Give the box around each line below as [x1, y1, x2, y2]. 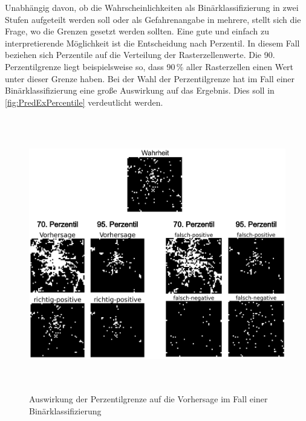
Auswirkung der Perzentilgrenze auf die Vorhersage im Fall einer [29, 393, 268, 405]
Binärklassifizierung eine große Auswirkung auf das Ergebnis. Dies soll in [5, 84, 275, 97]
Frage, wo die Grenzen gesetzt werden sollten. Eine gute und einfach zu [5, 25, 270, 37]
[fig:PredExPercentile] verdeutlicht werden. [5, 95, 163, 108]
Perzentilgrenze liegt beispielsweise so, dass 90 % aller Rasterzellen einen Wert [5, 60, 294, 72]
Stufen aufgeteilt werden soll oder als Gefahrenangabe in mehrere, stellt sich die [5, 13, 301, 25]
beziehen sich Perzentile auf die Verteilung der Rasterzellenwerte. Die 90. [5, 48, 275, 61]
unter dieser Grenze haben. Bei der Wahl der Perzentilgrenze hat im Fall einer [5, 72, 295, 85]
